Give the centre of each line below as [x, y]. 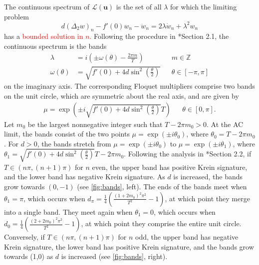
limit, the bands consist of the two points [67, 134]
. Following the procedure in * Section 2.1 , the [159, 36]
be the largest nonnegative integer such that [95, 124]
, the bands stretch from [74, 143]
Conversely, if [24, 237]
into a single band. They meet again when [68, 211]
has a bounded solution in [44, 36]
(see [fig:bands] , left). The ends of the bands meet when [162, 187]
